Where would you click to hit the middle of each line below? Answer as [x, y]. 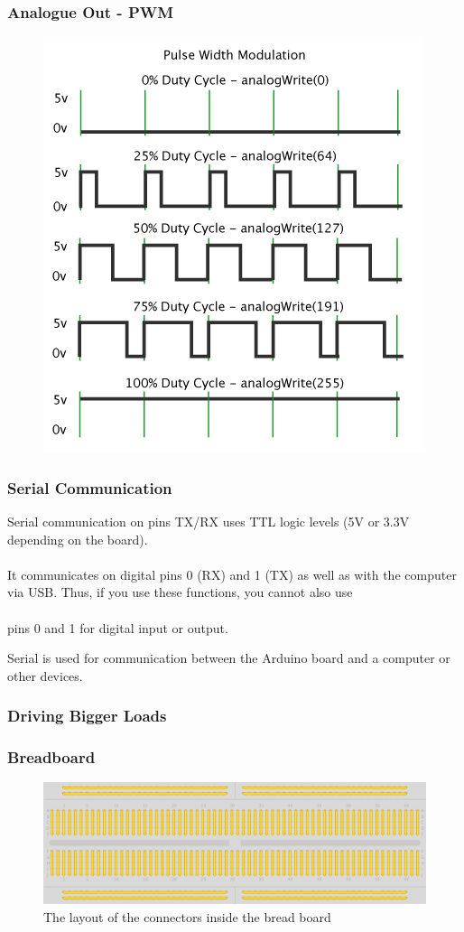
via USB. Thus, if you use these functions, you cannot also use [180, 592]
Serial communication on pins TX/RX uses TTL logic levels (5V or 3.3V [209, 522]
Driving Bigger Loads [87, 716]
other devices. [45, 675]
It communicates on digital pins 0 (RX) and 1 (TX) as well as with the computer [232, 574]
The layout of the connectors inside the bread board [187, 916]
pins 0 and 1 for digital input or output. [118, 627]
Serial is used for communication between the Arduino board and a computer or [229, 658]
